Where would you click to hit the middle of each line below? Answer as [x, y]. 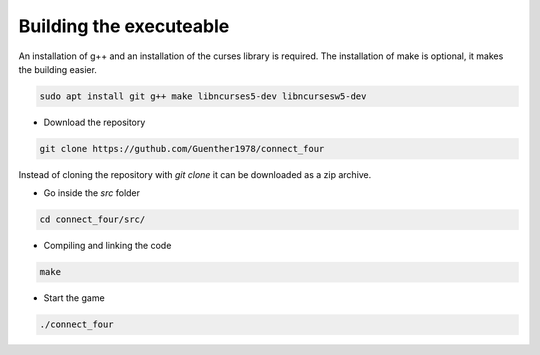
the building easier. [57, 69]
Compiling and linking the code [107, 246]
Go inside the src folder [91, 193]
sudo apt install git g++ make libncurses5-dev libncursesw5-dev [203, 96]
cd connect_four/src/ [92, 219]
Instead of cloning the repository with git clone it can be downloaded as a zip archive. [195, 174]
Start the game [74, 298]
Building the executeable [124, 26]
